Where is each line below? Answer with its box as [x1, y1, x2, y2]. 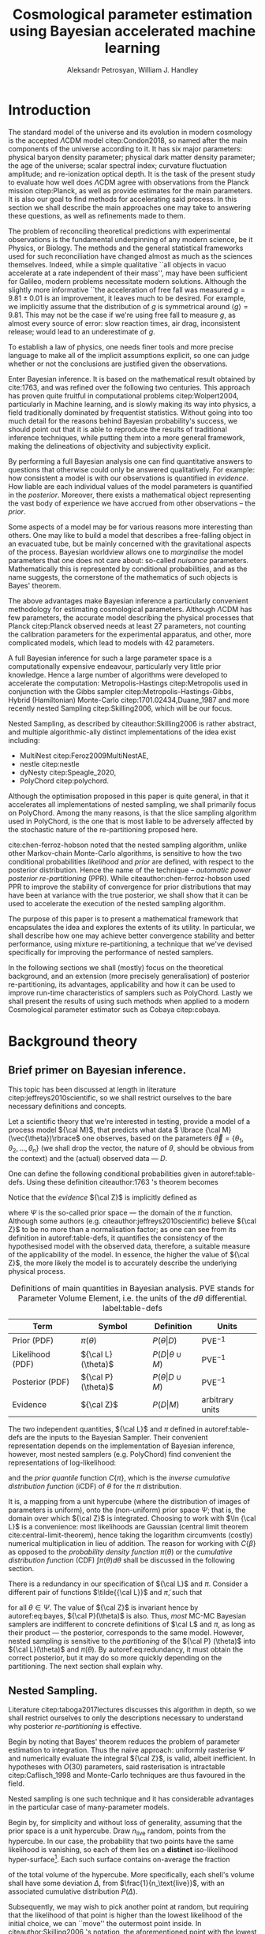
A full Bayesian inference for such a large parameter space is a [8, 653, 212, 663]
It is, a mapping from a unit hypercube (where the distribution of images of [8, 1496, 251, 1506]
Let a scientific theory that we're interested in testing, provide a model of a [8, 1116, 251, 1126]
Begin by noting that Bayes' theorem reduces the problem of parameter [8, 1737, 241, 1746]
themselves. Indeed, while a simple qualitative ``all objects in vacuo [8, 259, 226, 269]
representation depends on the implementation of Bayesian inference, [8, 1441, 235, 1450]
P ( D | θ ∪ [152, 1349, 182, 1360]
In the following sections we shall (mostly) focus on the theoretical [8, 962, 224, 972]
